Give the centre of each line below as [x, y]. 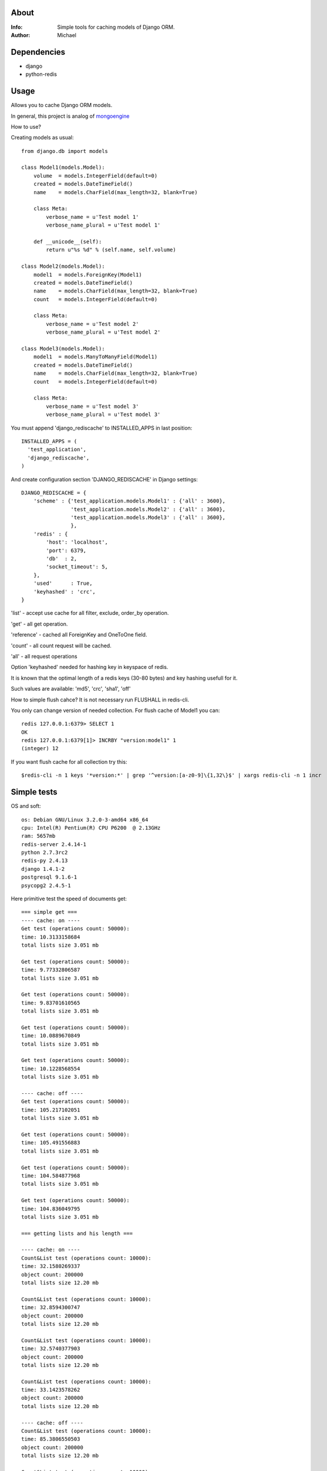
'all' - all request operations [44, 656]
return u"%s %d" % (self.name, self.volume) [111, 250]
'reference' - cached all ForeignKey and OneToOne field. [79, 635]
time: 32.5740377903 [51, 1349]
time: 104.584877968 [51, 1176]
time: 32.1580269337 [51, 1266]
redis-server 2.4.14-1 [54, 844]
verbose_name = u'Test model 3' [92, 406]
